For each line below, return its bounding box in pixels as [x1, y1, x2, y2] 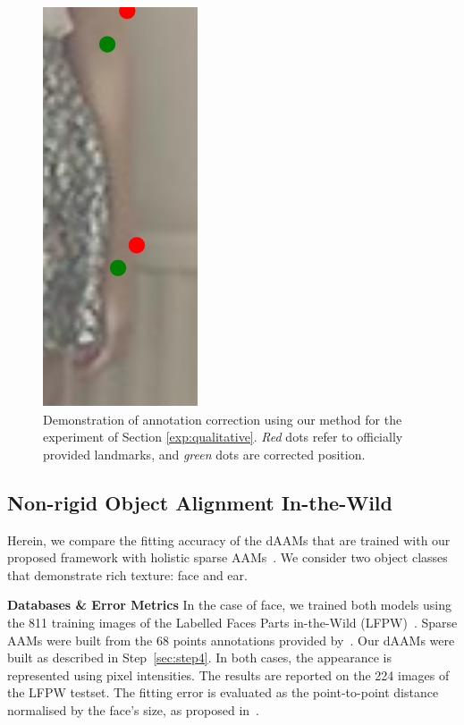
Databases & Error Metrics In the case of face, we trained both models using [7, 595, 451, 614]
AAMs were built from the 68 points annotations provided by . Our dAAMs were [7, 630, 455, 649]
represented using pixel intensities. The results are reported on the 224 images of [7, 665, 450, 684]
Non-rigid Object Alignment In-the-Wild [7, 488, 392, 516]
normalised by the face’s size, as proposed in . [7, 700, 260, 719]
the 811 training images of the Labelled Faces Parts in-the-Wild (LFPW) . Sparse [7, 612, 458, 631]
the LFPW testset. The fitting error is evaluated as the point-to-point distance [7, 683, 439, 702]
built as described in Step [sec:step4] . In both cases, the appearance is [7, 648, 392, 667]
